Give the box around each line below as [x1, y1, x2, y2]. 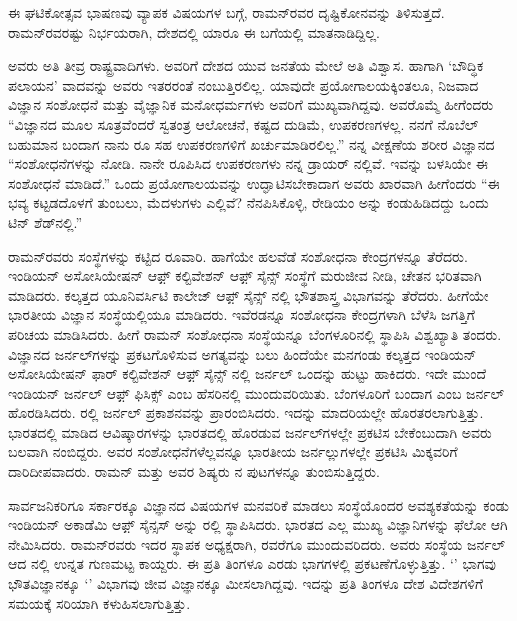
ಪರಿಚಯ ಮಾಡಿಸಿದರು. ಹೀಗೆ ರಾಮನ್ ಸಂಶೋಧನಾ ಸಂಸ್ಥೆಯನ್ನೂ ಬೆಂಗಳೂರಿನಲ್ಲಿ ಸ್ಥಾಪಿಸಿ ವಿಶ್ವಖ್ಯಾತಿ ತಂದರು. [8, 323, 502, 344]
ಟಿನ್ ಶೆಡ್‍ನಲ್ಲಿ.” [8, 211, 83, 232]
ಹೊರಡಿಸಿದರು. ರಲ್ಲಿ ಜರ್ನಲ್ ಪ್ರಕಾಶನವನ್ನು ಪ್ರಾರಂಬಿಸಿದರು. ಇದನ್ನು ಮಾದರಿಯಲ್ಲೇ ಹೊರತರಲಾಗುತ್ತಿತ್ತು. [8, 402, 484, 423]
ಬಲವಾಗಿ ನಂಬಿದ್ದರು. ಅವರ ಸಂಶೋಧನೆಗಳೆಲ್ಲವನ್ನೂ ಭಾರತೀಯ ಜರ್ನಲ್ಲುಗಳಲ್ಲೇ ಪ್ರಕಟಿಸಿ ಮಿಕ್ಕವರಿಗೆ [8, 441, 458, 462]
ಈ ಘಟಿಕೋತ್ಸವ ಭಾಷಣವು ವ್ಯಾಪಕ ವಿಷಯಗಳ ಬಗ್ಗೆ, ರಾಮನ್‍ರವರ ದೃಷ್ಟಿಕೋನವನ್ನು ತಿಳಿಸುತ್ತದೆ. [8, 2, 445, 22]
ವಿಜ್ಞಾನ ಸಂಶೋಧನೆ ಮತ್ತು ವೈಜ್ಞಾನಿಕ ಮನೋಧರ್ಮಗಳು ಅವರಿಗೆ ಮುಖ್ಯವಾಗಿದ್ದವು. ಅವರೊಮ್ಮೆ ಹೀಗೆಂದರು [8, 94, 494, 115]
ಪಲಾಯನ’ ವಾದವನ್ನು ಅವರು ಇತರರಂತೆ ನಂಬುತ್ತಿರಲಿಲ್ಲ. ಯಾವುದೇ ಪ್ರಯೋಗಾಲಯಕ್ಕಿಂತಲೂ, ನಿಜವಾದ [8, 74, 479, 95]
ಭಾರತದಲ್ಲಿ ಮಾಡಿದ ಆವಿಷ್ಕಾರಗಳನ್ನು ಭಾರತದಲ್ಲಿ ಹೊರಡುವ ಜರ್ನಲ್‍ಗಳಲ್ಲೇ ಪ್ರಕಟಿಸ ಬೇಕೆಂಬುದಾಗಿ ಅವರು [8, 421, 492, 442]
